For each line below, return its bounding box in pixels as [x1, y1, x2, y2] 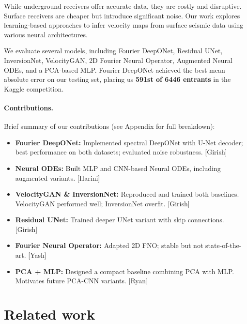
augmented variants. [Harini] [15, 172, 100, 183]
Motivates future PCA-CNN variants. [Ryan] [15, 276, 148, 286]
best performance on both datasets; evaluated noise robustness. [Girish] [15, 147, 227, 157]
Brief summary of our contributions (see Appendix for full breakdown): [4, 121, 215, 131]
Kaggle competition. [4, 83, 64, 93]
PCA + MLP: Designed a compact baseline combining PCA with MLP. [15, 266, 234, 276]
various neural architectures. [4, 29, 88, 39]
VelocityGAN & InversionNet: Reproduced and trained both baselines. [15, 189, 239, 199]
